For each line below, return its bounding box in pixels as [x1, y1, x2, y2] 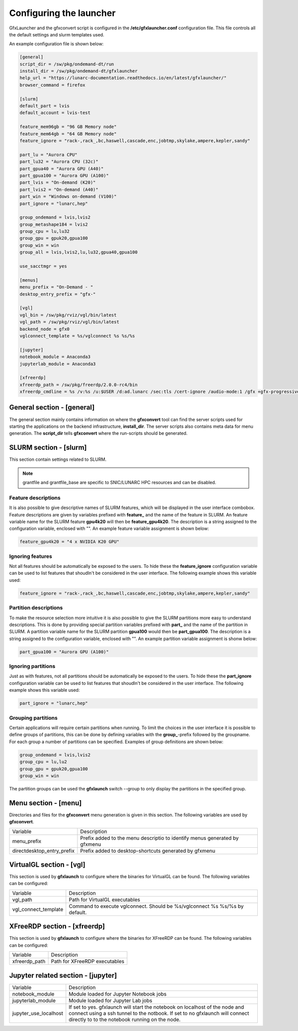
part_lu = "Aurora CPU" [19, 152, 78, 157]
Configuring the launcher [9, 7, 116, 18]
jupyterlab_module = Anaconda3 [19, 361, 96, 367]
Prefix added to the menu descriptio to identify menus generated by [80, 834, 239, 841]
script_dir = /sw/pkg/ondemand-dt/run [19, 61, 114, 67]
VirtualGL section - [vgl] [9, 860, 85, 869]
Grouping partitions [9, 714, 58, 721]
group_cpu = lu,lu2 [19, 759, 67, 765]
